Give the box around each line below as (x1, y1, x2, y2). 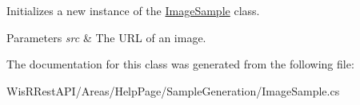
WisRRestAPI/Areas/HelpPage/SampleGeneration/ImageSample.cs (6, 82, 340, 99)
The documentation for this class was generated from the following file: (6, 56, 354, 72)
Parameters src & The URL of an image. (6, 29, 206, 45)
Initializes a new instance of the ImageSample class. (6, 2, 260, 18)
